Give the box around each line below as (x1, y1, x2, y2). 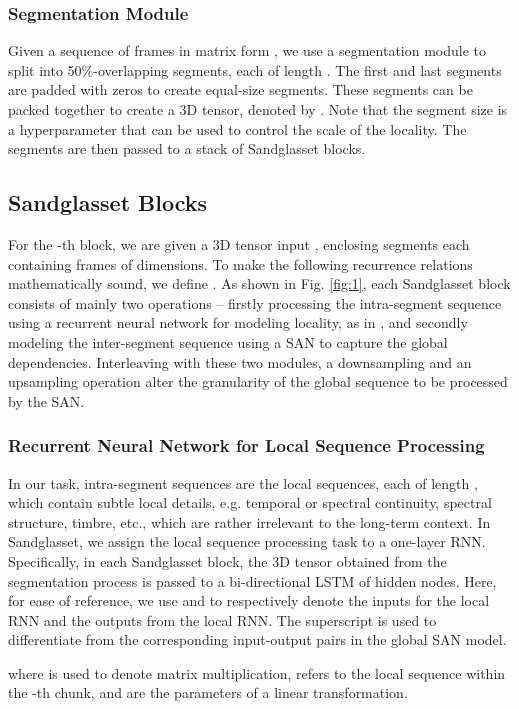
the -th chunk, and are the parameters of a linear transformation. (8, 682, 408, 703)
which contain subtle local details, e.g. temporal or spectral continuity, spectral (8, 492, 492, 513)
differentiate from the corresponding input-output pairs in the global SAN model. (8, 629, 507, 650)
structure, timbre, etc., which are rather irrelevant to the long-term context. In (8, 511, 491, 532)
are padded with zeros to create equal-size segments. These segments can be (8, 79, 473, 100)
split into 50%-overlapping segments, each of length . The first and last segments (8, 59, 502, 80)
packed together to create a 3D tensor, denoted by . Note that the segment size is (8, 99, 508, 119)
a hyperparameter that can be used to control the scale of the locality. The (8, 118, 467, 139)
